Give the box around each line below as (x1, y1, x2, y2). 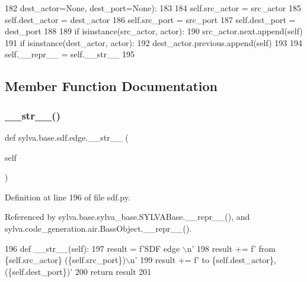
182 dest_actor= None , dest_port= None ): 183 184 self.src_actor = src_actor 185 (5, 2, 301, 14)
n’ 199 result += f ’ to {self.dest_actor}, (130, 254, 276, 266)
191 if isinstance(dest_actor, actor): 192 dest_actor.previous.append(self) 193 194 (5, 36, 302, 48)
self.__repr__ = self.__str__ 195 (5, 48, 135, 60)
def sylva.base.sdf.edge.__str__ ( (5, 131, 129, 143)
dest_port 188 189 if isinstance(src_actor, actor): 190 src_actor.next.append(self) (5, 25, 303, 37)
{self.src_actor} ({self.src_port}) (5, 254, 126, 266)
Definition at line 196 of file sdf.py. (5, 190, 130, 203)
